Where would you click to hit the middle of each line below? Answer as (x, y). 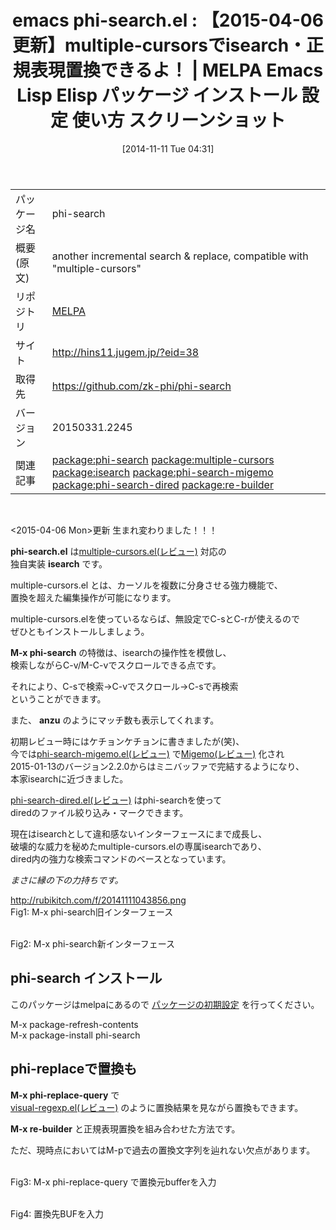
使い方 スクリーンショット (178, 120)
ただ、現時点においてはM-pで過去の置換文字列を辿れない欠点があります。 (163, 1150)
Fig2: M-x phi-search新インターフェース (93, 943)
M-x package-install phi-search (75, 1035)
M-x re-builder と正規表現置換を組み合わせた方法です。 (125, 1128)
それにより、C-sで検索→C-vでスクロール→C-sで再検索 (124, 686)
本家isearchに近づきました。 (69, 778)
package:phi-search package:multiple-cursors (163, 459)
